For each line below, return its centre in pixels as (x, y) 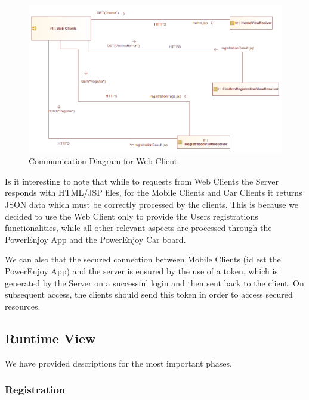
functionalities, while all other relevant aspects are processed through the (138, 228)
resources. (23, 306)
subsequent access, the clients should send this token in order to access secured (149, 294)
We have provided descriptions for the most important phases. (118, 363)
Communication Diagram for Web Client (103, 161)
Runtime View (50, 338)
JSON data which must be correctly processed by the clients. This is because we (152, 204)
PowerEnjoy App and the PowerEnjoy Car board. (95, 239)
